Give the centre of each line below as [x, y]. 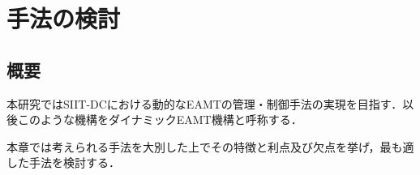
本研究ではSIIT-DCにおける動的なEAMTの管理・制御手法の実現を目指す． [205, 103]
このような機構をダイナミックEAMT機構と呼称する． [160, 120]
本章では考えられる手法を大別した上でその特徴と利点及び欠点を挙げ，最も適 [210, 146]
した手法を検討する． [63, 162]
